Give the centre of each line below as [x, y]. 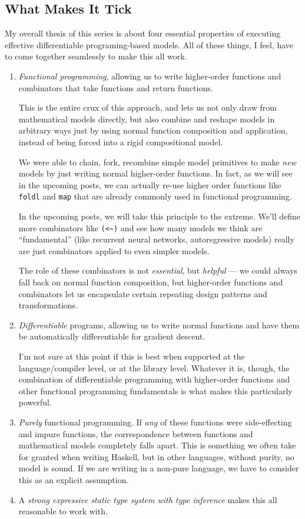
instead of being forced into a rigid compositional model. [121, 142]
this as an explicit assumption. [74, 479]
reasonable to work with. [63, 511]
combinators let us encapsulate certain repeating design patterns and [143, 293]
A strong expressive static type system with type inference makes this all [148, 499]
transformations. [48, 305]
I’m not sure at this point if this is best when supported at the [132, 356]
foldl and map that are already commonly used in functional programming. [155, 196]
